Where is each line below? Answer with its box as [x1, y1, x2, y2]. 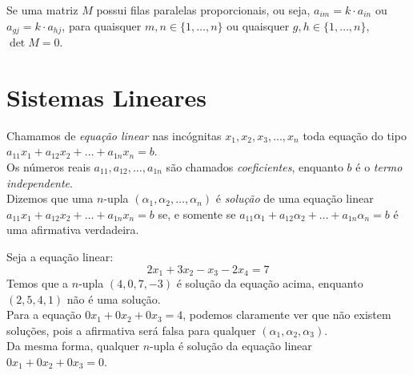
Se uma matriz [6, 2, 78, 18]
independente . [6, 174, 73, 191]
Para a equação [6, 306, 82, 323]
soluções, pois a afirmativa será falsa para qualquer [6, 321, 256, 338]
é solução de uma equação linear [215, 190, 374, 207]
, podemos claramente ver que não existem [182, 306, 391, 323]
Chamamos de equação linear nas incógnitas [6, 127, 222, 143]
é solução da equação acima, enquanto [176, 274, 363, 291]
